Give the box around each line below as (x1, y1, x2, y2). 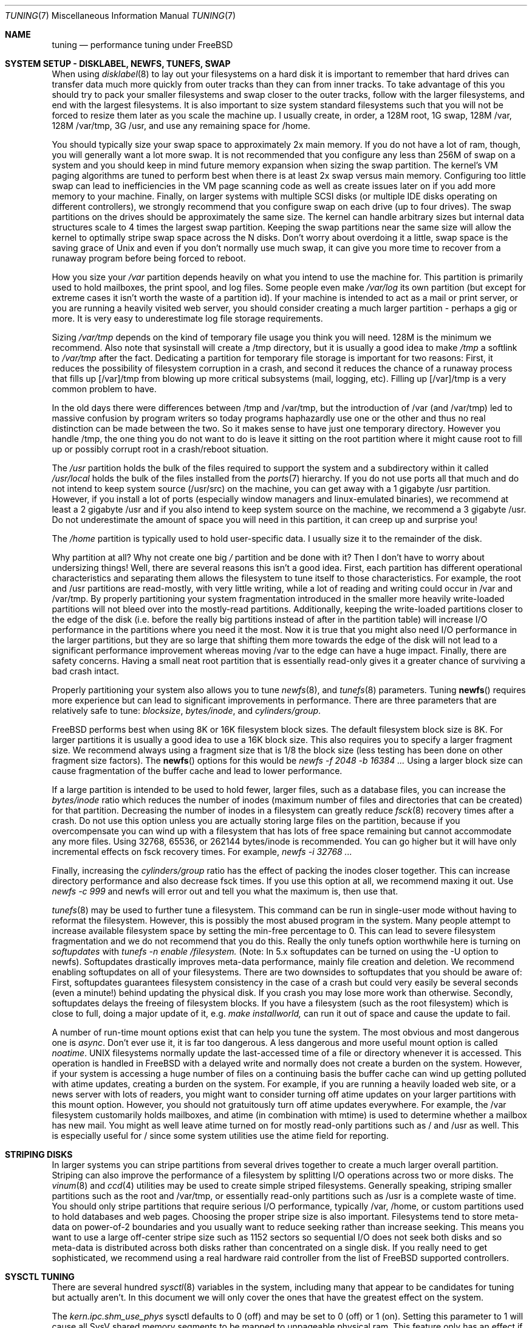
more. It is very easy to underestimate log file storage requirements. (52, 313, 323, 323)
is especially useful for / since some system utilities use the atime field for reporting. (52, 1130, 389, 1141)
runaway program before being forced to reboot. (52, 253, 246, 263)
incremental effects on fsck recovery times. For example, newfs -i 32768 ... (52, 846, 352, 857)
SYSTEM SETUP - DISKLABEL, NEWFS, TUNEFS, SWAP (5, 58, 231, 69)
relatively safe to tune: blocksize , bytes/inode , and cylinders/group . (52, 705, 321, 716)
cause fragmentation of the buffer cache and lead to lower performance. (52, 766, 343, 776)
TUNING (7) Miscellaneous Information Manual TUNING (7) (5, 10, 236, 21)
